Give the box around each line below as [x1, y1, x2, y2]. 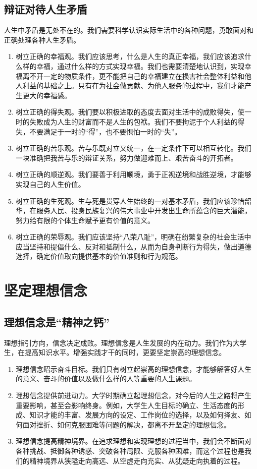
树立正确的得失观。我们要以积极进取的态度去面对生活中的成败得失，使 [15, 107, 245, 117]
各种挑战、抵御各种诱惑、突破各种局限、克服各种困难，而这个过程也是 [15, 446, 245, 456]
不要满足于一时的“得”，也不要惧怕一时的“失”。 [29, 126, 182, 136]
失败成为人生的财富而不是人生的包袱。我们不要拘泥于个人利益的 [29, 116, 238, 126]
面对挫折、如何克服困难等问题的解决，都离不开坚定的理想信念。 [22, 419, 231, 429]
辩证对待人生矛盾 [4, 1, 87, 17]
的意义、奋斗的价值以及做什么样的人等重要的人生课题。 [15, 373, 196, 384]
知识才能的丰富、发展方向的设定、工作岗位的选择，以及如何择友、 [29, 410, 245, 420]
